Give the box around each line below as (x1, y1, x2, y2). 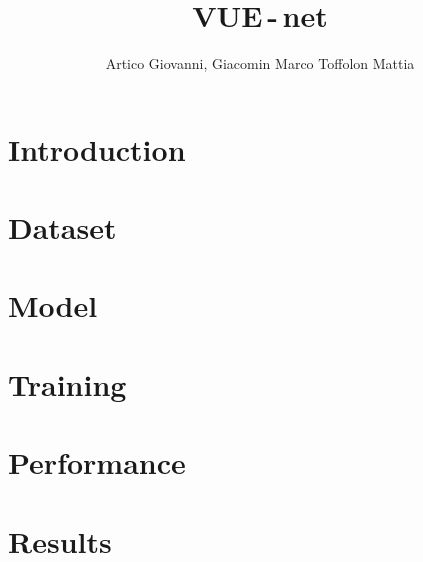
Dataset (8, 207, 117, 248)
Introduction (8, 128, 186, 169)
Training (8, 363, 127, 404)
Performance (8, 442, 186, 483)
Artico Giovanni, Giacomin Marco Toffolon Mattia (105, 53, 415, 74)
